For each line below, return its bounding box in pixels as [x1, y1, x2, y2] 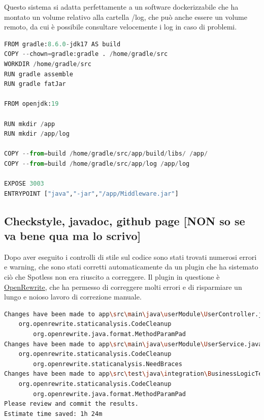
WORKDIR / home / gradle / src [4, 60, 91, 68]
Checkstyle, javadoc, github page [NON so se [4, 213, 245, 228]
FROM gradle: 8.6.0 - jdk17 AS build [4, 40, 121, 48]
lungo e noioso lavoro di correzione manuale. [4, 291, 142, 302]
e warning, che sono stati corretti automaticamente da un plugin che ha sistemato [4, 261, 258, 272]
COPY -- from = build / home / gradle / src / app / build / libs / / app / [4, 150, 208, 158]
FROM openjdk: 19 [4, 100, 59, 108]
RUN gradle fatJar [4, 80, 66, 88]
